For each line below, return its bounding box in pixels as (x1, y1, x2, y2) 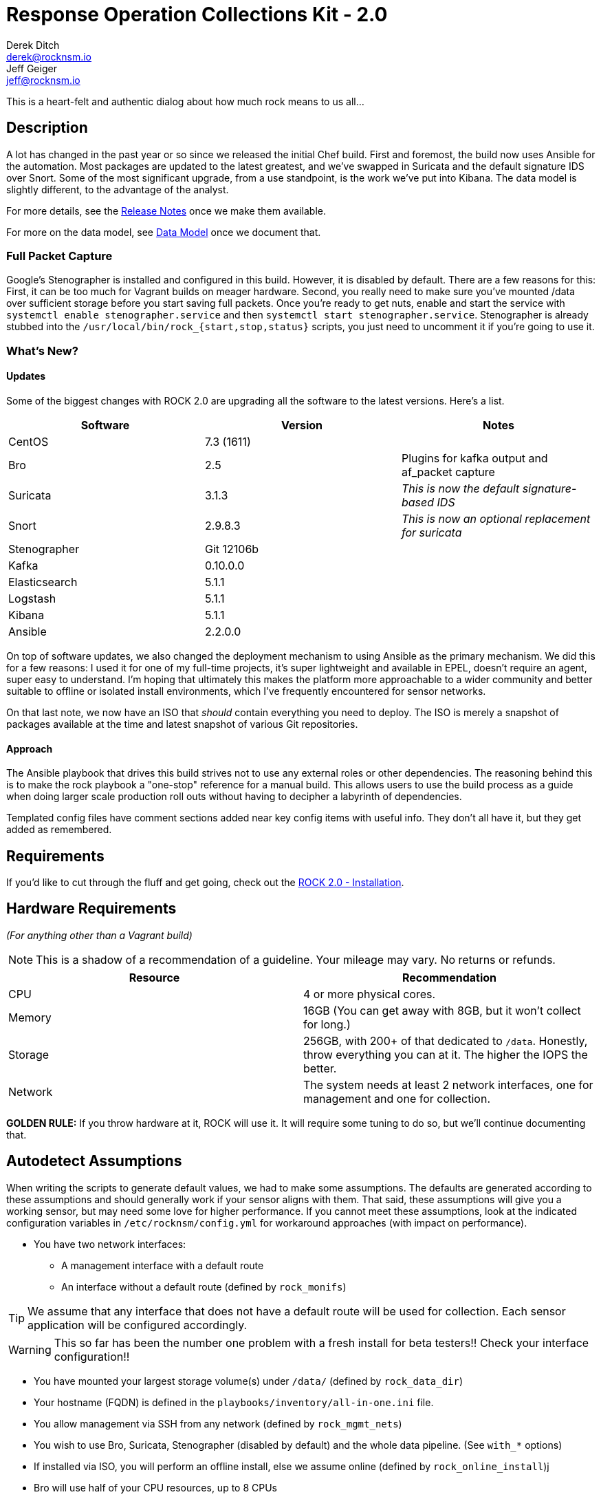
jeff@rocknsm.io (6, 74, 80, 86)
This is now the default (401, 481, 520, 495)
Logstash (8, 591, 56, 605)
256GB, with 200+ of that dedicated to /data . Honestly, (303, 1033, 588, 1048)
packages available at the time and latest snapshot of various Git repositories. (6, 718, 358, 730)
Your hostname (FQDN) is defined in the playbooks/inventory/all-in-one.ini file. (34, 1396, 434, 1408)
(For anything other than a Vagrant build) (6, 929, 193, 941)
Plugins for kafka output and (401, 451, 548, 465)
